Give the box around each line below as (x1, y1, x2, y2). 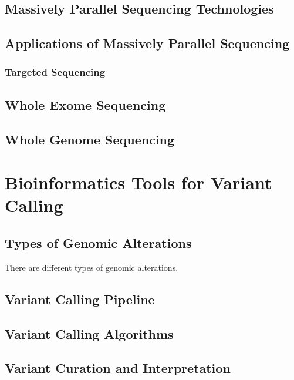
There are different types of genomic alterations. (5, 261, 178, 273)
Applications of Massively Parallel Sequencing (5, 34, 290, 52)
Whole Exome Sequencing (5, 95, 166, 113)
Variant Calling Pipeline (5, 290, 155, 308)
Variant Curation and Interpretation (5, 359, 231, 377)
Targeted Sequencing (5, 65, 106, 79)
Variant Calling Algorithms (5, 324, 174, 342)
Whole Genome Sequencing (5, 130, 175, 148)
